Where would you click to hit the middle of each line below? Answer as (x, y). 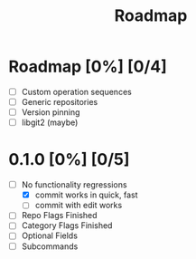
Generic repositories (60, 102)
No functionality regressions (74, 185)
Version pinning (51, 112)
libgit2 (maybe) (50, 122)
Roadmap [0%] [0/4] (88, 67)
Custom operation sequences (76, 91)
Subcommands (50, 246)
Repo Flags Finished (59, 216)
